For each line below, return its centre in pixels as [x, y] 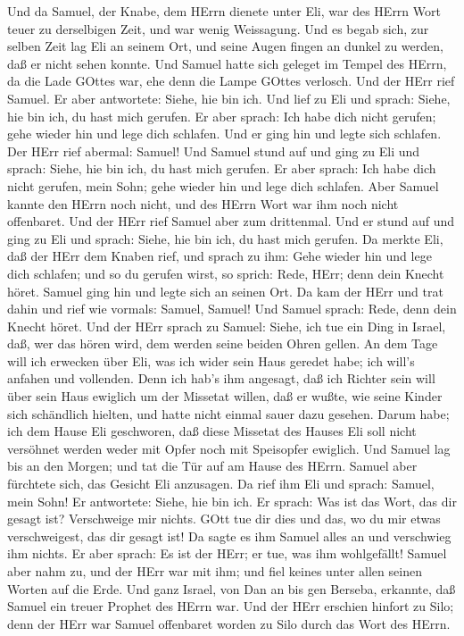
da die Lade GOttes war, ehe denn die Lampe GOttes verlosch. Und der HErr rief [231, 81]
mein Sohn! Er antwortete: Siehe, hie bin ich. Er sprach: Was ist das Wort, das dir [232, 501]
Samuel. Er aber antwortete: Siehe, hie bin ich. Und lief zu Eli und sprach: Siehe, [229, 98]
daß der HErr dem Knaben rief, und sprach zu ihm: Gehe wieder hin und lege [220, 256]
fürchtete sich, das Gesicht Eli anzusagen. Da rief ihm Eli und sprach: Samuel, [221, 484]
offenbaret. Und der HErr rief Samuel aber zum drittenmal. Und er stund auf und [231, 221]
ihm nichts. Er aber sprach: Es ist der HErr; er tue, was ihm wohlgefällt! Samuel [227, 553]
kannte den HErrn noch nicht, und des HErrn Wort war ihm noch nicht [203, 203]
